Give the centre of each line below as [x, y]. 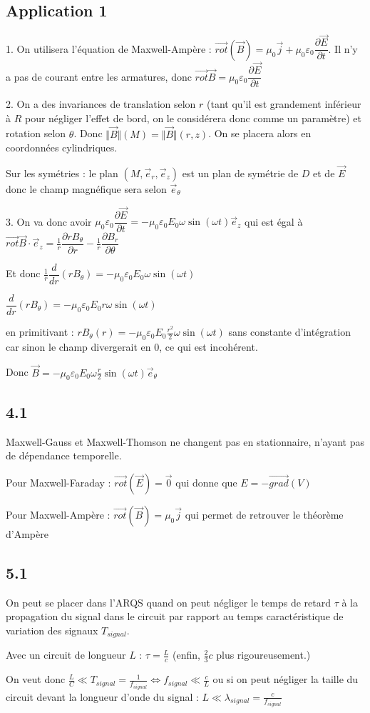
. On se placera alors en [260, 133]
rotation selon [36, 133]
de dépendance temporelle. [64, 455]
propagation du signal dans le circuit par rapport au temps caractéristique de [175, 616]
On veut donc [36, 679]
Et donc [23, 273]
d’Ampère [27, 533]
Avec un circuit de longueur [66, 655]
